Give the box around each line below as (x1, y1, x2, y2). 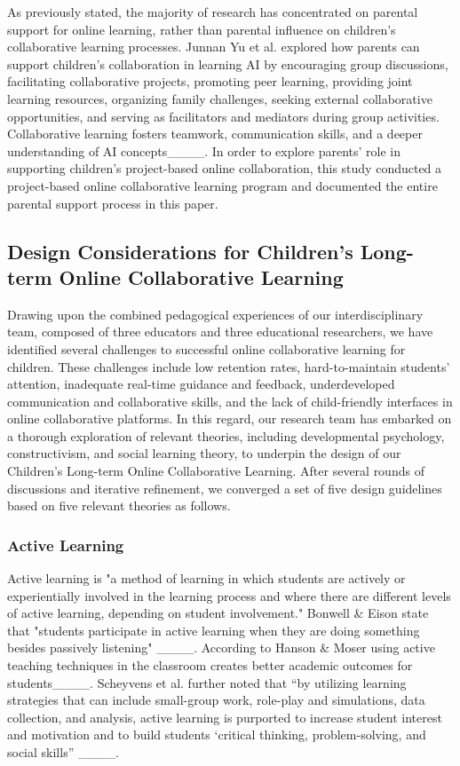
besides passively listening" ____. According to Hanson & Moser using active (7, 638, 435, 657)
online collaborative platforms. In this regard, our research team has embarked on (7, 409, 452, 428)
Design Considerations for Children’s (7, 237, 353, 265)
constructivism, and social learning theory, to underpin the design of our (7, 444, 401, 462)
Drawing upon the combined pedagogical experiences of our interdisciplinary (7, 304, 424, 323)
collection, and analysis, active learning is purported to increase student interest (7, 707, 442, 726)
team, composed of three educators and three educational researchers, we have (7, 322, 433, 341)
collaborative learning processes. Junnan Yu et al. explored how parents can (7, 37, 420, 56)
